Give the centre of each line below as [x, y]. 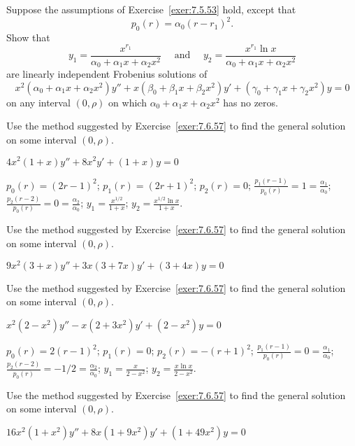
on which [128, 102]
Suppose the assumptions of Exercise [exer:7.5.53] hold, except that [151, 9]
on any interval [38, 102]
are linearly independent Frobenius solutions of [107, 74]
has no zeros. [251, 102]
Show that [28, 37]
